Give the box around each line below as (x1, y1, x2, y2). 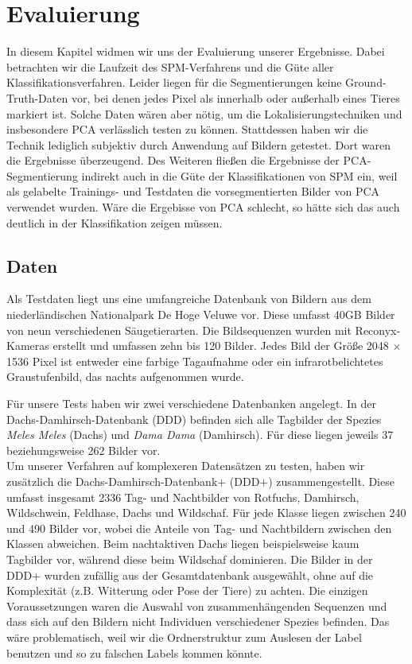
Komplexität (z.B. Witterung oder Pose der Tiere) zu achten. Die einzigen (6, 582, 368, 599)
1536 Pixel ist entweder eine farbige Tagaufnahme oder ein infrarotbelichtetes (6, 352, 383, 369)
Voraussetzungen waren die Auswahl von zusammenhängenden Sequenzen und (6, 597, 387, 614)
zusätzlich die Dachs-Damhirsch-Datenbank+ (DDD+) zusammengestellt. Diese (6, 472, 395, 489)
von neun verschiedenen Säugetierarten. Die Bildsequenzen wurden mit (6, 321, 352, 338)
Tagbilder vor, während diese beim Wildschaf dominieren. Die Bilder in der (6, 550, 373, 567)
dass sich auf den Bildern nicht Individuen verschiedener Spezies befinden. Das (6, 613, 390, 630)
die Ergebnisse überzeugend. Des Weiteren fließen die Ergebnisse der (6, 152, 340, 169)
